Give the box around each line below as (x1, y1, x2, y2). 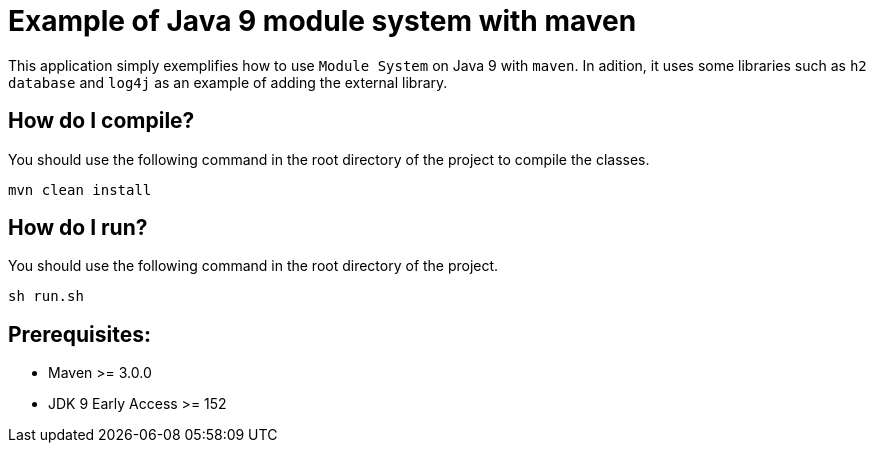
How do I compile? (8, 108, 195, 134)
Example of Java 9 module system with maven (8, 4, 637, 38)
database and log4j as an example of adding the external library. (8, 73, 448, 91)
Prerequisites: (8, 321, 151, 347)
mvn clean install (8, 181, 152, 198)
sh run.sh (8, 288, 84, 305)
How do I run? (8, 215, 148, 241)
